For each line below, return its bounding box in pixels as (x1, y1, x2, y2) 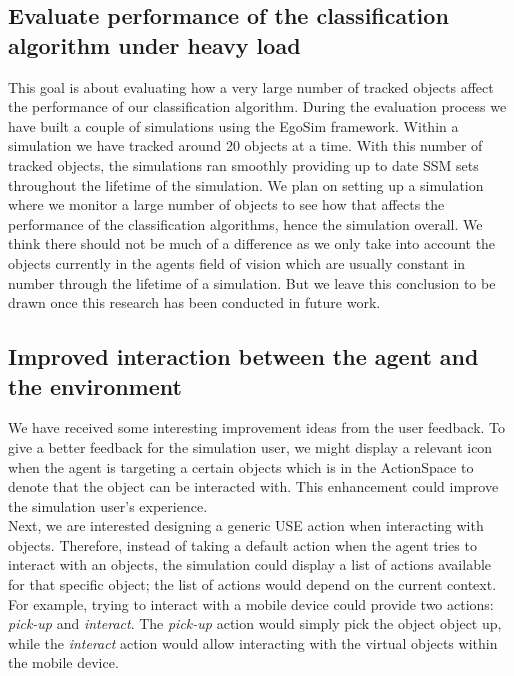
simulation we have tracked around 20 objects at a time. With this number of (8, 135, 483, 156)
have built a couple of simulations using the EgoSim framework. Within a (8, 115, 459, 136)
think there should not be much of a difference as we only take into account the (8, 233, 496, 254)
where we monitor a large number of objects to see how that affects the (8, 194, 445, 215)
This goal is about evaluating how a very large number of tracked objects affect (8, 76, 494, 97)
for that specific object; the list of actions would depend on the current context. (8, 574, 497, 595)
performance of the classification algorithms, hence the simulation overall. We (8, 213, 483, 234)
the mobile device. (8, 652, 119, 673)
